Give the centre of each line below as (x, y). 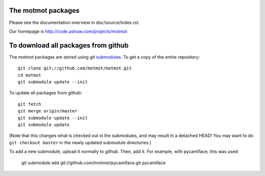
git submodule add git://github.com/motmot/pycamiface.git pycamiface (93, 163)
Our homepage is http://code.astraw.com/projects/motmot (68, 31)
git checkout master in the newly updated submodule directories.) (80, 142)
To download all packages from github (69, 45)
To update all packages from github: (46, 93)
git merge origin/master (48, 111)
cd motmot (29, 75)
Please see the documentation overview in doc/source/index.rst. (74, 22)
